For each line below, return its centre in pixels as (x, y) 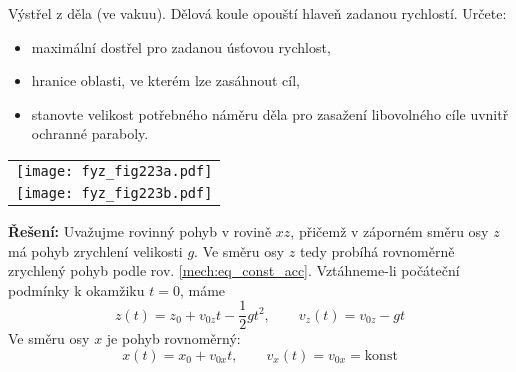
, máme (202, 289)
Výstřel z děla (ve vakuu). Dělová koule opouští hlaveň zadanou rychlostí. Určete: (257, 13)
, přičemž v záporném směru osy (389, 230)
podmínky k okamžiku (76, 289)
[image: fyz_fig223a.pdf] (114, 170)
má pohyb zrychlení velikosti (95, 250)
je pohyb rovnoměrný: (173, 338)
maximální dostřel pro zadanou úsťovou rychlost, (181, 46)
